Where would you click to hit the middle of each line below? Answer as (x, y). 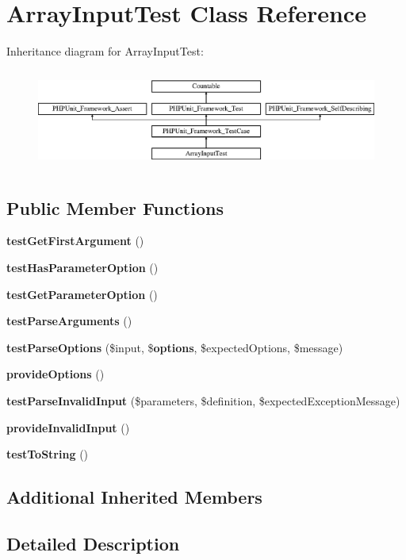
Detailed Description (93, 543)
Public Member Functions (115, 207)
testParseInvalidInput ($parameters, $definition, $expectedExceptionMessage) (203, 400)
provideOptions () (56, 374)
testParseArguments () (69, 321)
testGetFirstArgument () (75, 241)
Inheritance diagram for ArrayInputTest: (105, 51)
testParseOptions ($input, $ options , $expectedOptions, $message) (175, 347)
